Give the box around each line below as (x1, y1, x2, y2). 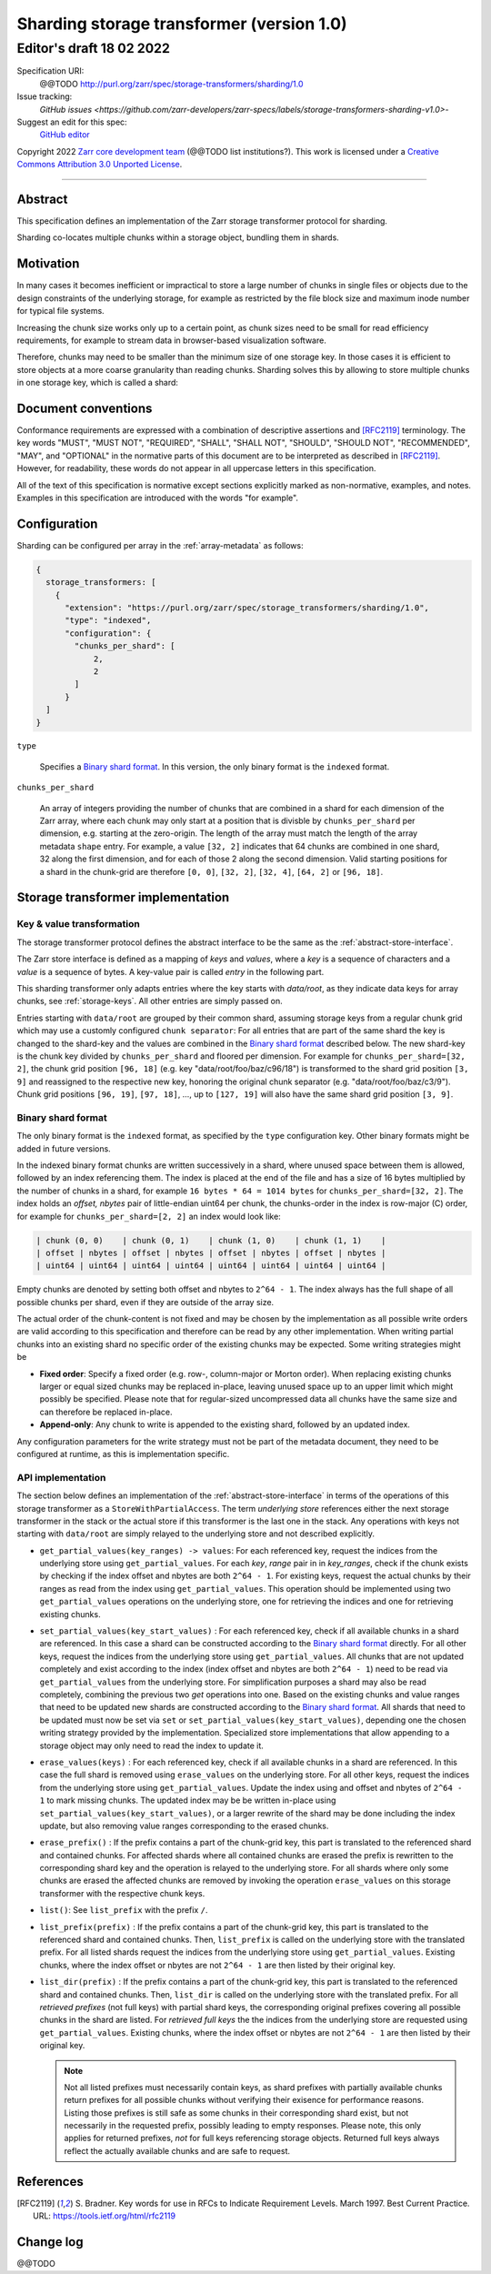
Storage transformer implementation (16, 890, 230, 905)
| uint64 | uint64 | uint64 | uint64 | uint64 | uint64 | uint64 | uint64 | (35, 1261, 386, 1271)
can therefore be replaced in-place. (39, 1406, 173, 1417)
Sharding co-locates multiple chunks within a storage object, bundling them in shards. (16, 232, 340, 243)
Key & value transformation (16, 918, 140, 931)
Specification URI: (16, 65, 85, 76)
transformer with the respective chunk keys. (39, 1887, 205, 1898)
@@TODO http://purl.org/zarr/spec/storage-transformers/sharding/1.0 (39, 78, 304, 89)
